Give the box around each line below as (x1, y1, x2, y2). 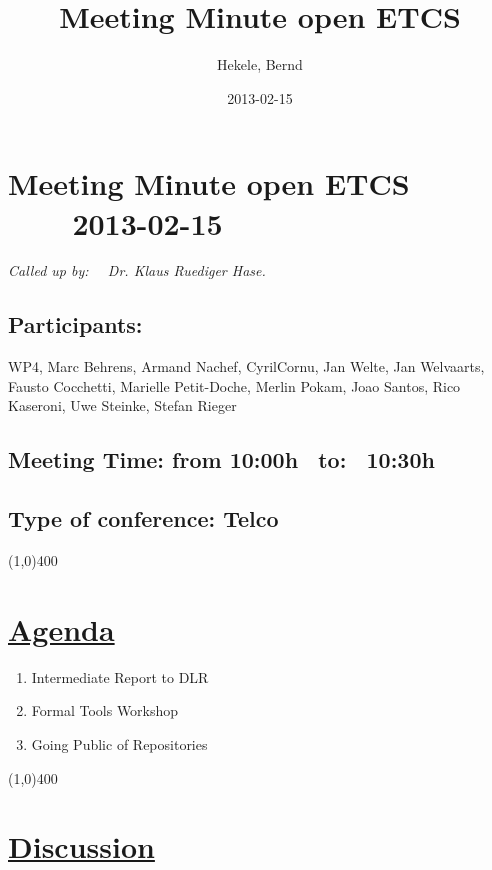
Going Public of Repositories (31, 733, 208, 754)
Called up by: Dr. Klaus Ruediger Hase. (8, 260, 266, 281)
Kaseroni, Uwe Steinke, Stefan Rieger (8, 395, 237, 416)
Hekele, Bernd (217, 54, 303, 75)
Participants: (8, 309, 143, 340)
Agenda (8, 608, 115, 649)
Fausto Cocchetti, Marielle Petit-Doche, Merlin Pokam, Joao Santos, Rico (8, 375, 461, 396)
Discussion (8, 826, 155, 867)
